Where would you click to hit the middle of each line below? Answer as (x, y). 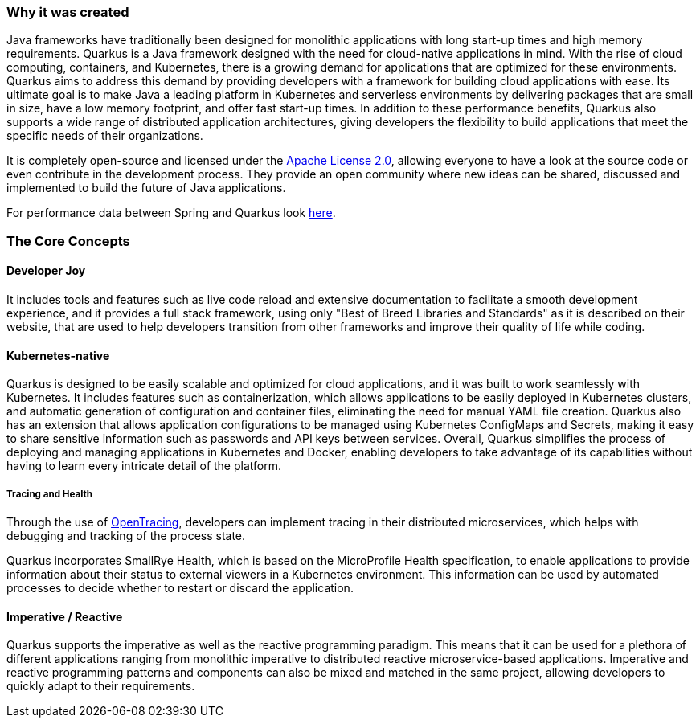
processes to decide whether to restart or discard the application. (180, 587)
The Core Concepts (68, 241)
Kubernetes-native (58, 355)
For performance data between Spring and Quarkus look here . (171, 213)
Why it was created (68, 12)
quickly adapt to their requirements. (101, 686)
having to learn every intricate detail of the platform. (144, 466)
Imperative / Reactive (65, 616)
